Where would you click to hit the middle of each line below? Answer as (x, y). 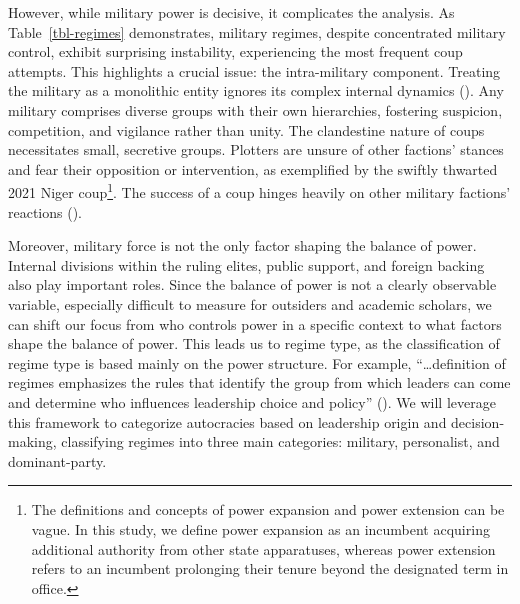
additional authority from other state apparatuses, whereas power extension (263, 548)
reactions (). (45, 211)
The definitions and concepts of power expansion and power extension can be (268, 509)
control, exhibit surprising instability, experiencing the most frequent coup (235, 51)
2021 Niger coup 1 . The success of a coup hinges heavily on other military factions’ (259, 190)
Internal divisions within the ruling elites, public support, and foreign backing (246, 264)
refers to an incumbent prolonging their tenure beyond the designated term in (270, 568)
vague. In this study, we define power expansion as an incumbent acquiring (260, 528)
